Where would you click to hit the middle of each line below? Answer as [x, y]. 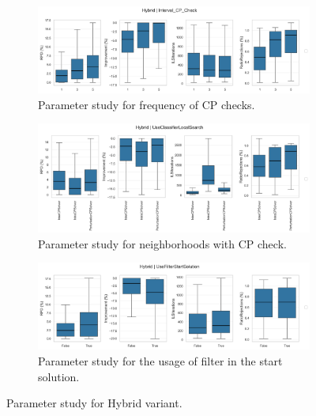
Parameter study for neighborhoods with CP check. [162, 243]
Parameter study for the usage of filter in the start [160, 361]
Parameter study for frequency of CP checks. [147, 104]
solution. [59, 376]
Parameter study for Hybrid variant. [94, 403]
